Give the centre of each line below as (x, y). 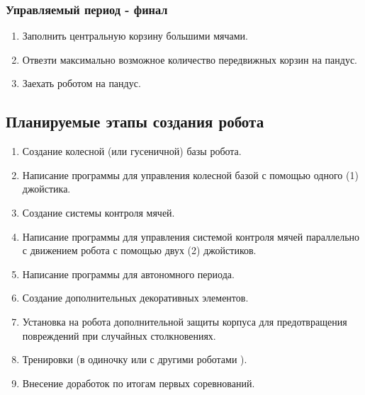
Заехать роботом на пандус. (82, 83)
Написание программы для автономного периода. (128, 274)
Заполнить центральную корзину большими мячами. (135, 36)
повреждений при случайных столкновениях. (119, 335)
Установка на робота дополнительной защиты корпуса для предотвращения (185, 321)
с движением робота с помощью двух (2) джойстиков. (139, 250)
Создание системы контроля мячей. (99, 212)
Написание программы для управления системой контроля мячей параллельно (191, 236)
